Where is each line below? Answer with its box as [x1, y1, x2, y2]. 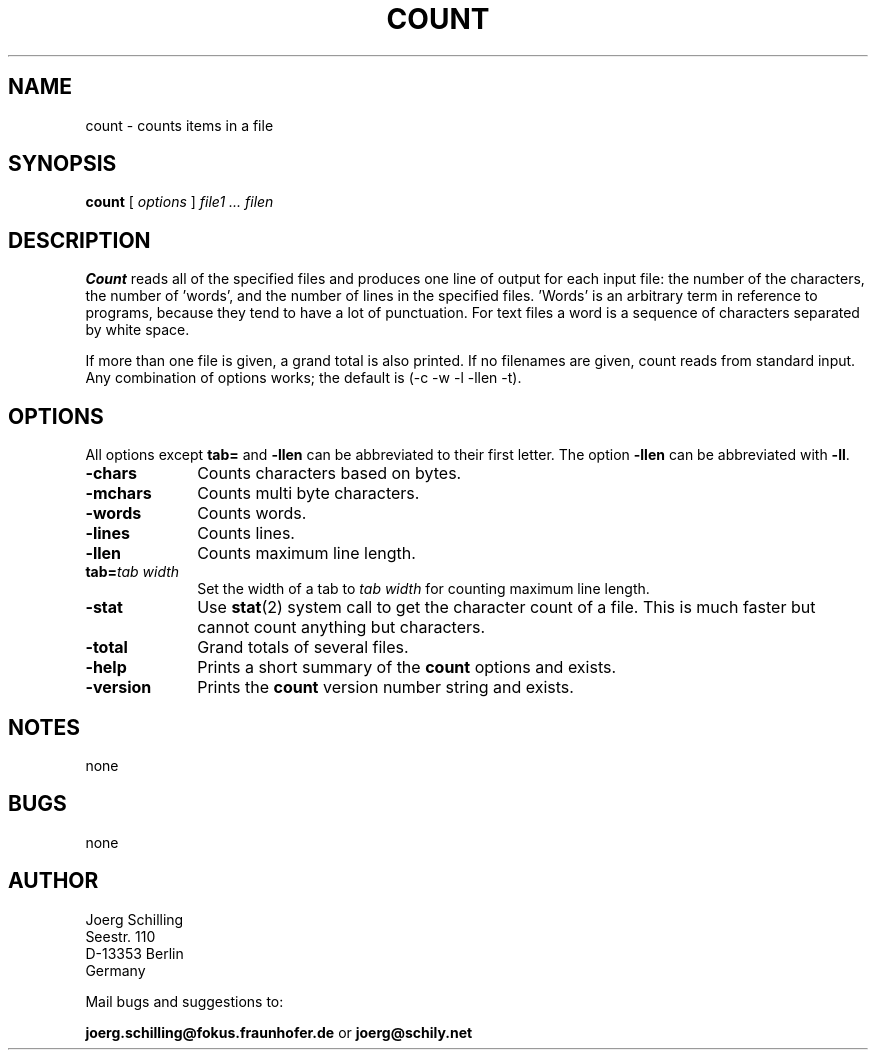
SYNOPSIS [8, 151, 117, 177]
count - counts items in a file [85, 116, 274, 134]
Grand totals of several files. [197, 637, 409, 658]
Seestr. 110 [85, 927, 156, 945]
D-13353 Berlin [85, 944, 184, 962]
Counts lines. [197, 523, 295, 544]
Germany [85, 961, 146, 979]
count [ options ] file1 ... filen [85, 193, 274, 211]
